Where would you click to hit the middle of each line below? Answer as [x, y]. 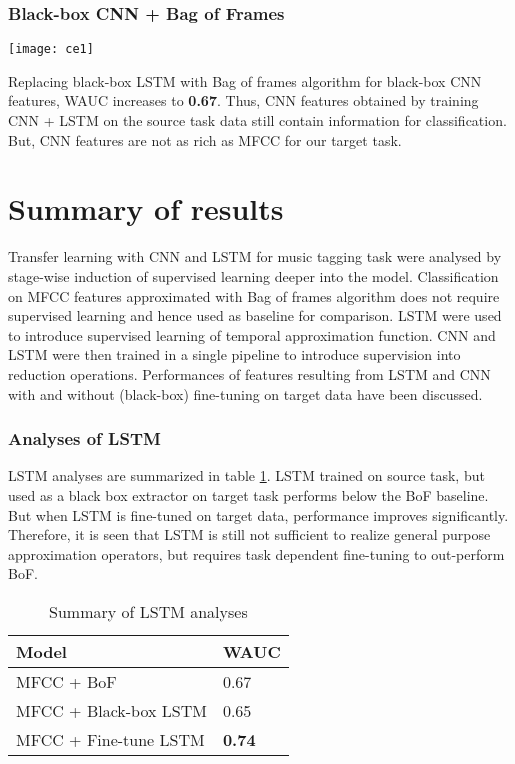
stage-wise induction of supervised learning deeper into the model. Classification [253, 275]
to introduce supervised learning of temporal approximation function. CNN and [252, 334]
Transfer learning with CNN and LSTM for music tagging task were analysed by [255, 256]
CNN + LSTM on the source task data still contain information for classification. [257, 120]
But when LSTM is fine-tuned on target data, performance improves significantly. [258, 514]
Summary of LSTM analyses [148, 611]
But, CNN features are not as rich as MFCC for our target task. [205, 139]
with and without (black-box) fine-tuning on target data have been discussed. [245, 393]
